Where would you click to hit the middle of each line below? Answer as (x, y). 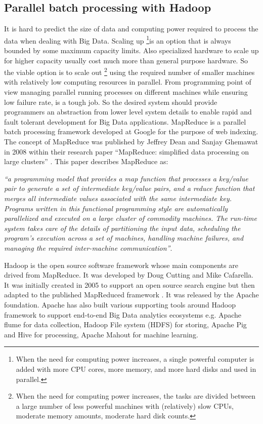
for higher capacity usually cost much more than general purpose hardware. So (126, 60)
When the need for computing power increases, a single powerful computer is (135, 359)
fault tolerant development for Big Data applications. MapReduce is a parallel (125, 121)
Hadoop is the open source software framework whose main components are (121, 265)
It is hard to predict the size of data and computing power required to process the (131, 29)
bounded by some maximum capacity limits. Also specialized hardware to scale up (131, 50)
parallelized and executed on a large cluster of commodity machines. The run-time (130, 218)
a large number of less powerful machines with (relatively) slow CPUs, (125, 406)
